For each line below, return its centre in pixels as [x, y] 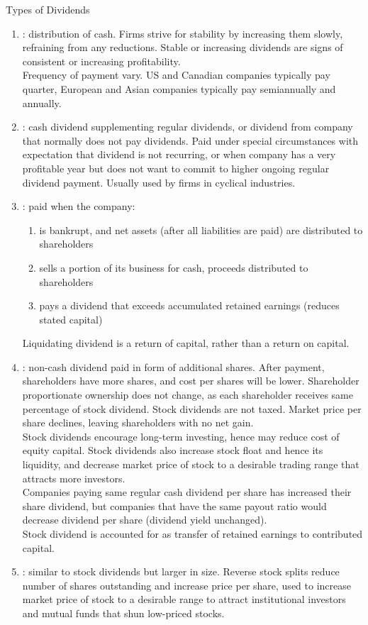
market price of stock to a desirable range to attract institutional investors [184, 599]
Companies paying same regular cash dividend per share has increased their [187, 492]
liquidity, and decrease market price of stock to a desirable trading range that [191, 464]
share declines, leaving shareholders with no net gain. [138, 422]
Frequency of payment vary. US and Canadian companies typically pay [176, 75]
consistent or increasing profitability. [101, 61]
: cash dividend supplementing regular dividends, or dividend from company [188, 127]
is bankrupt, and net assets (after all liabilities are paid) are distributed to [201, 229]
